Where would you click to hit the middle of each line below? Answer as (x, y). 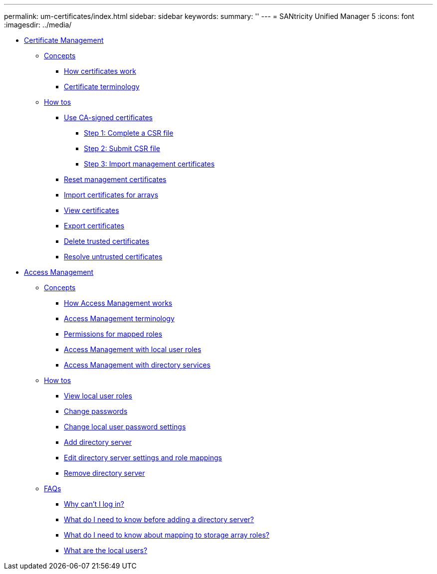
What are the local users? (106, 550)
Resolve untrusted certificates (113, 257)
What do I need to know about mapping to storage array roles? (167, 535)
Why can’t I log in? (94, 504)
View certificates (92, 210)
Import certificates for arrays (111, 195)
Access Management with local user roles (133, 349)
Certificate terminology (102, 87)
